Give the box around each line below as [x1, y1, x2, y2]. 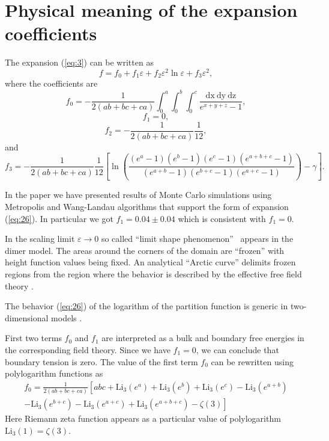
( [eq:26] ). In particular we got [5, 212, 113, 224]
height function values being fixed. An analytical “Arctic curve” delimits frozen [5, 256, 296, 268]
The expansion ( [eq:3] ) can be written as [5, 56, 154, 69]
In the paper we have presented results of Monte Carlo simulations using [5, 188, 272, 201]
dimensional [5, 311, 49, 324]
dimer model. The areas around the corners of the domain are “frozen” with [5, 244, 285, 256]
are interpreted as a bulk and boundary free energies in [101, 332, 304, 344]
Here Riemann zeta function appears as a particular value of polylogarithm [5, 412, 281, 425]
